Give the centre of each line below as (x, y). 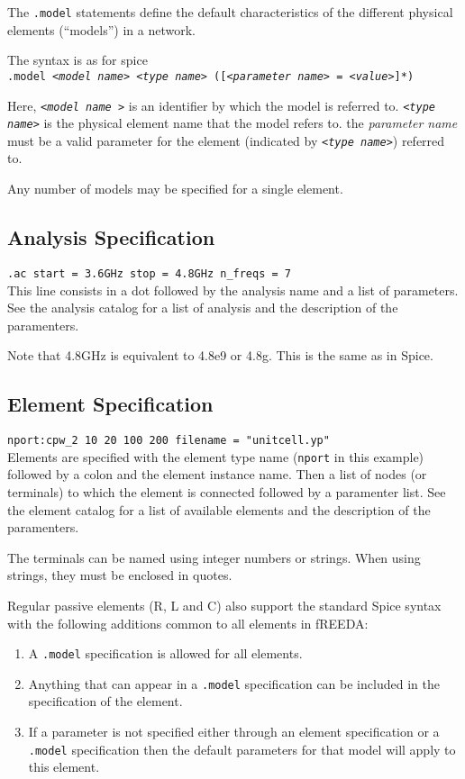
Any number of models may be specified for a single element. (175, 189)
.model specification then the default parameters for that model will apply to (242, 749)
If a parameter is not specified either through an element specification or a (234, 732)
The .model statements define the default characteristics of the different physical (230, 12)
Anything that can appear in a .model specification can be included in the (234, 683)
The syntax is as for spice (77, 60)
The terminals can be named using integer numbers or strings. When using (214, 557)
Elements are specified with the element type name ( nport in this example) (216, 456)
